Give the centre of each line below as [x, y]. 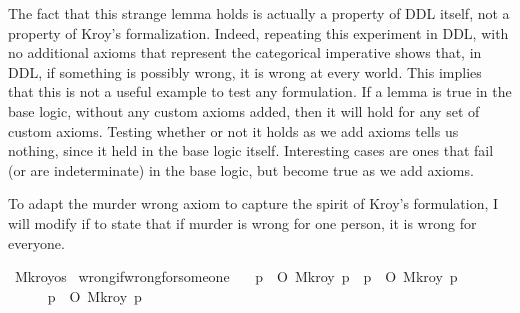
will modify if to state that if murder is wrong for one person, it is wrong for [242, 222]
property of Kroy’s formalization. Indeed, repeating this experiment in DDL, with [258, 32]
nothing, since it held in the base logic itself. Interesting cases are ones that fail [251, 150]
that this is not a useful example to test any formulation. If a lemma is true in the [260, 91]
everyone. [36, 242]
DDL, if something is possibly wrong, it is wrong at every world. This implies [245, 71]
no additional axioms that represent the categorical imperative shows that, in [245, 52]
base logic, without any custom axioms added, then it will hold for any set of [244, 110]
